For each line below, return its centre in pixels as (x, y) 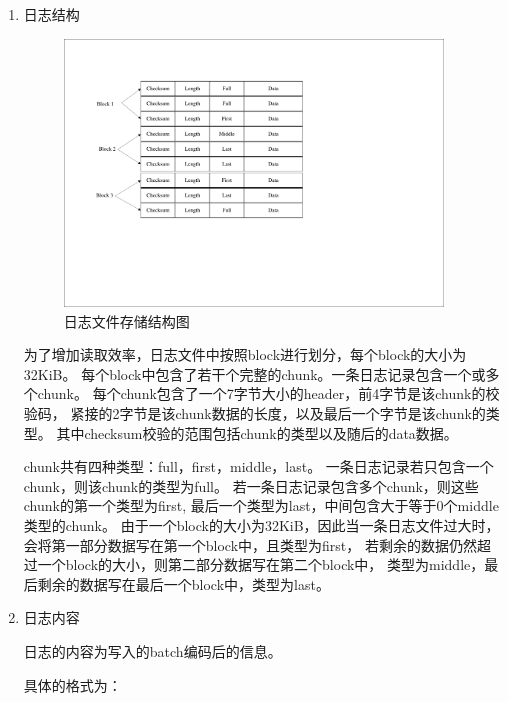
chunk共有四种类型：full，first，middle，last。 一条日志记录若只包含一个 (258, 466)
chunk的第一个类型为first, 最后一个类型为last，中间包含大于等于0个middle (261, 505)
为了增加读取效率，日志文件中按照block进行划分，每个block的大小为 (245, 354)
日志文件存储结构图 (126, 320)
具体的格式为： (72, 684)
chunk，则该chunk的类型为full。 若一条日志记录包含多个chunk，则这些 (251, 485)
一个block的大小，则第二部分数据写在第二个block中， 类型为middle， (261, 564)
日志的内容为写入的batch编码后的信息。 (152, 650)
